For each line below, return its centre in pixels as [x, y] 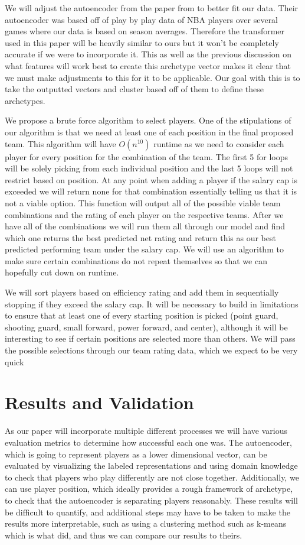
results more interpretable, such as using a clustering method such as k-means [146, 523]
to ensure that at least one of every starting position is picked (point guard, [142, 315]
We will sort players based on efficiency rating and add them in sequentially [142, 292]
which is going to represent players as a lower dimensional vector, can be [136, 454]
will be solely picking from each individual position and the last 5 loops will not [149, 168]
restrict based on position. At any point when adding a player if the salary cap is [151, 179]
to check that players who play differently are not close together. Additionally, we [152, 477]
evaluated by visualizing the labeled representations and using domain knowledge [151, 465]
